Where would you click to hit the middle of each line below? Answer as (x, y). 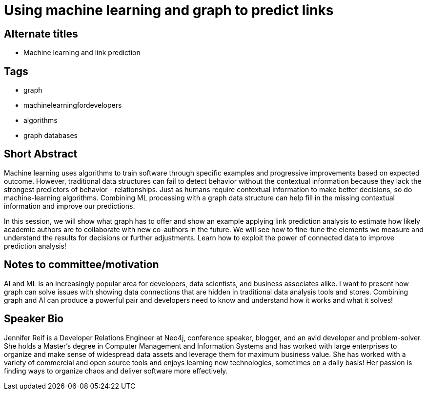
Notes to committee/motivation (81, 265)
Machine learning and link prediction (82, 53)
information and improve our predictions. (70, 206)
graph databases (51, 136)
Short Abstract (41, 154)
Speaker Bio (34, 319)
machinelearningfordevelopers (73, 105)
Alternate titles (41, 34)
